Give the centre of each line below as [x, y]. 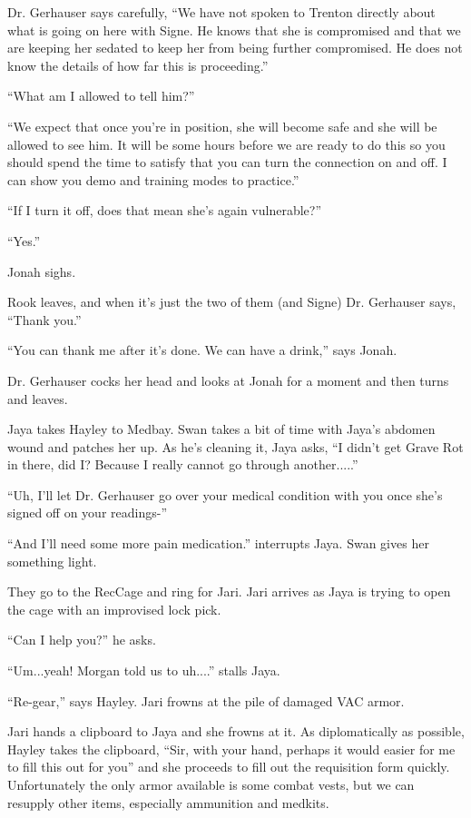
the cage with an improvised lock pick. [114, 609]
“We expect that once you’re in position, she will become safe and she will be [222, 126]
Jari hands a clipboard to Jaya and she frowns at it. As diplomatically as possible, [236, 731]
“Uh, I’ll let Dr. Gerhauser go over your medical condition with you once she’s [225, 494]
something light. [52, 561]
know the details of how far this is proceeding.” [138, 65]
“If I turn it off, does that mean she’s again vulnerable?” [165, 210]
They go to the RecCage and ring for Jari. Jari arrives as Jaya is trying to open [229, 591]
